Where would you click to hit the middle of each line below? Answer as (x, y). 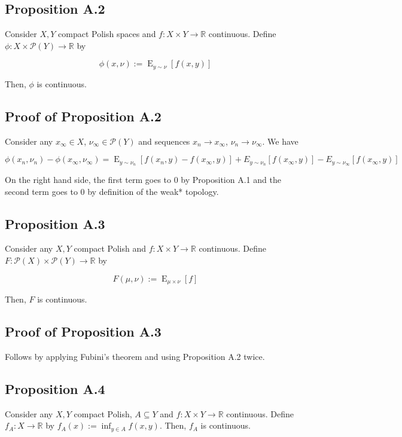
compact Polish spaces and (107, 34)
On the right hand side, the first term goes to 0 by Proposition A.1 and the (143, 180)
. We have (280, 141)
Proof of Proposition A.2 (83, 116)
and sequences (164, 141)
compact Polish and (110, 248)
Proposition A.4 (55, 388)
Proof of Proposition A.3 (83, 331)
